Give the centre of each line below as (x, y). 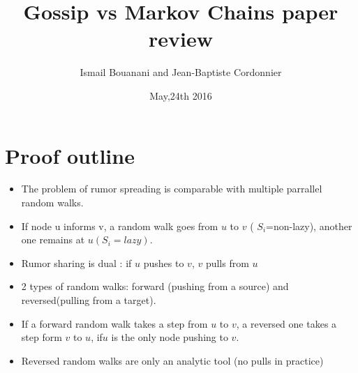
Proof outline (70, 155)
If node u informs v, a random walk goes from (120, 226)
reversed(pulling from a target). (89, 300)
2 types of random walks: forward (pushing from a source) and (155, 286)
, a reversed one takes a (286, 323)
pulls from (227, 262)
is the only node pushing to (170, 337)
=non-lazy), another (309, 226)
